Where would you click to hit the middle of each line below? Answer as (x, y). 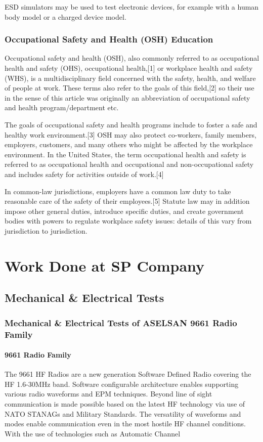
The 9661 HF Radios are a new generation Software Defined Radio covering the (128, 374)
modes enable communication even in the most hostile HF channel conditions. (125, 424)
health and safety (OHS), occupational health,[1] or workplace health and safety (129, 68)
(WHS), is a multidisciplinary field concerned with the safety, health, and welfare (130, 78)
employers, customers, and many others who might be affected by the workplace (129, 144)
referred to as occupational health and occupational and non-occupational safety (129, 164)
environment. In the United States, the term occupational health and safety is (125, 154)
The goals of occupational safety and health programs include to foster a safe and (131, 124)
